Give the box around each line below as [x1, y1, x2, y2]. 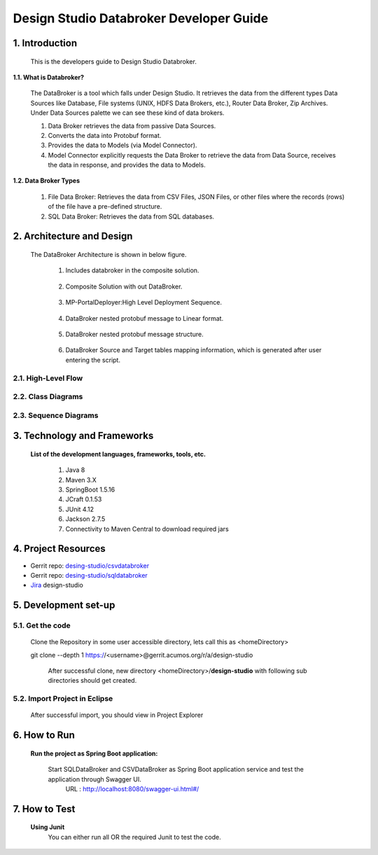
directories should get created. [48, 676, 137, 685]
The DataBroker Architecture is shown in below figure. [30, 251, 187, 259]
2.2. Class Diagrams [13, 392, 83, 402]
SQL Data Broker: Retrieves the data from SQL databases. [48, 212, 215, 221]
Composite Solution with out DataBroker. [65, 282, 183, 291]
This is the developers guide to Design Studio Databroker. [30, 57, 197, 66]
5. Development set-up [13, 599, 115, 611]
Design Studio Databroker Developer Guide [13, 11, 269, 26]
